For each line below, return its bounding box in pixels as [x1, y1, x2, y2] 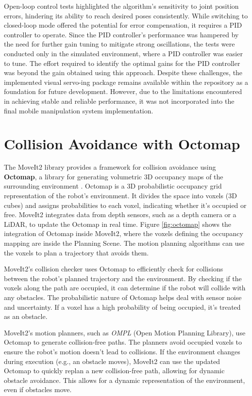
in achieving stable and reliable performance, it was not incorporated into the [4, 95, 235, 106]
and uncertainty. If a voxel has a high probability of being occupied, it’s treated [4, 301, 241, 312]
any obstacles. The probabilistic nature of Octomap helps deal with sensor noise [4, 292, 242, 302]
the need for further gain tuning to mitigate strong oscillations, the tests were [4, 39, 235, 49]
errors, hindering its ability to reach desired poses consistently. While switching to [4, 10, 248, 20]
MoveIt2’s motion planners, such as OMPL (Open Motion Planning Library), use [4, 327, 246, 337]
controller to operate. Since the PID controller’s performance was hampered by [4, 29, 239, 39]
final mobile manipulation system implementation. [4, 105, 153, 115]
